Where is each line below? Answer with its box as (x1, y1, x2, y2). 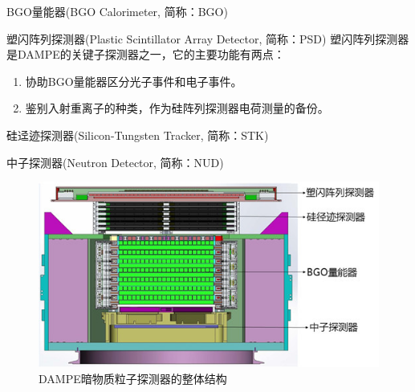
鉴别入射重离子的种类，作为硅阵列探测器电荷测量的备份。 (25, 100, 329, 116)
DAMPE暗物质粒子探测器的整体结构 (39, 370, 227, 387)
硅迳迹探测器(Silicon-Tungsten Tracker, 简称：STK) (6, 126, 269, 143)
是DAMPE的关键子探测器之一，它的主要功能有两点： (6, 46, 285, 63)
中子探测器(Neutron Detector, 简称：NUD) (6, 153, 224, 170)
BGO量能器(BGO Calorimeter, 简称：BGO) (6, 3, 228, 19)
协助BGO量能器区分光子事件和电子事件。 (25, 72, 242, 89)
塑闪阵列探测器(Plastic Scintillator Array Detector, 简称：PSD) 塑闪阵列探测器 (6, 30, 409, 47)
